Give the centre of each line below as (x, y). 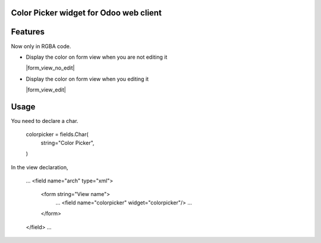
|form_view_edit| (46, 90)
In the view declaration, (40, 167)
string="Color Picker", (67, 143)
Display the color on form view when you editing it (87, 79)
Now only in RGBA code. (41, 46)
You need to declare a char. (45, 121)
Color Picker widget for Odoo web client (86, 13)
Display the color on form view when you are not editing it (97, 57)
